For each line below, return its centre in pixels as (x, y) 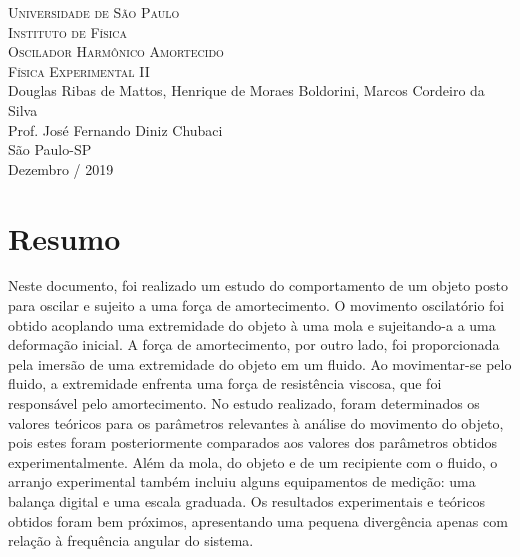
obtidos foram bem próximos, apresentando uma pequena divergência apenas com (258, 520)
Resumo (64, 237)
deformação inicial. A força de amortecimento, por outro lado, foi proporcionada (254, 344)
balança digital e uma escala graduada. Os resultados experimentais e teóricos (246, 501)
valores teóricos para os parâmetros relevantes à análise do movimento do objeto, (256, 422)
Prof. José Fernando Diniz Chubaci (115, 129)
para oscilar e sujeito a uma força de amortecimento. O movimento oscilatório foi (256, 305)
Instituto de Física (68, 31)
